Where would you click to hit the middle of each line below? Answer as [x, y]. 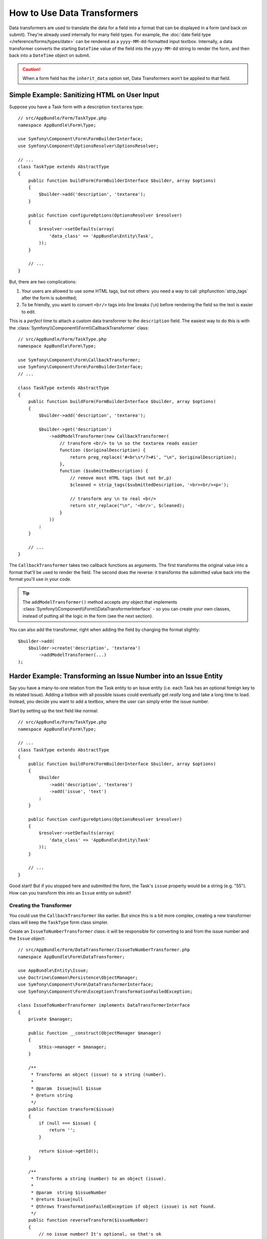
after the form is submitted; [49, 298]
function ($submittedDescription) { [104, 471]
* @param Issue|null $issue [66, 1089]
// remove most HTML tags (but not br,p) [121, 478]
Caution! [32, 69]
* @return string [52, 1096]
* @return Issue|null [57, 1200]
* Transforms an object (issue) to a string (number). [99, 1075]
